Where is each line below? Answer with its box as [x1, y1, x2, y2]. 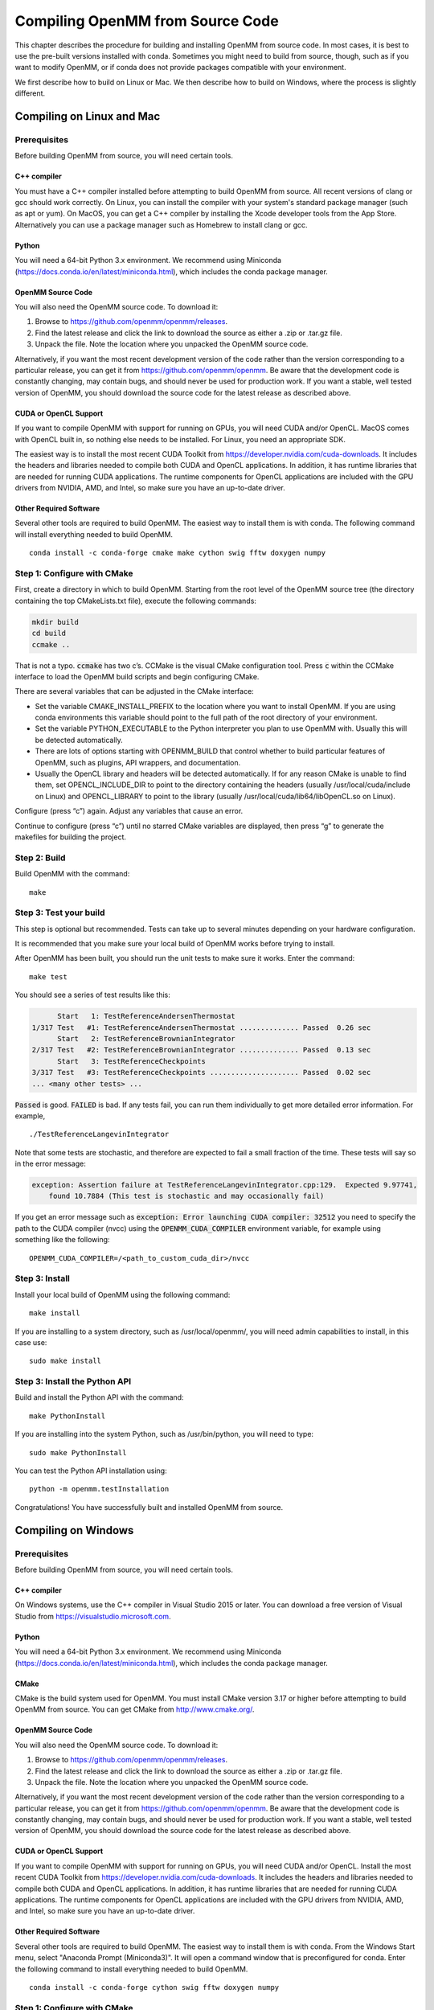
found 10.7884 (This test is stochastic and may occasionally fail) [48, 1192, 325, 1201]
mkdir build [31, 617, 80, 626]
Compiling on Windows [14, 1524, 134, 1537]
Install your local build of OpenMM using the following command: [14, 1290, 231, 1299]
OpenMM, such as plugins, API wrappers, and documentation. [35, 757, 241, 767]
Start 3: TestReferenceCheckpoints [57, 1056, 207, 1065]
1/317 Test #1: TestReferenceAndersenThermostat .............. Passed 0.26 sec [31, 1023, 371, 1032]
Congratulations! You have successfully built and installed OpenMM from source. [14, 1502, 284, 1512]
